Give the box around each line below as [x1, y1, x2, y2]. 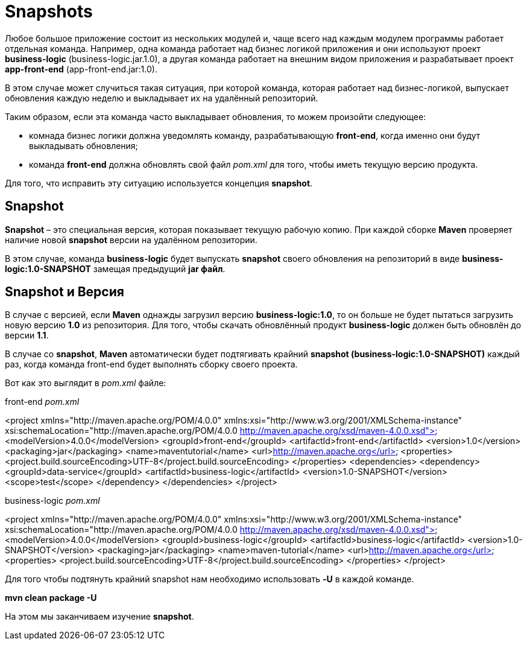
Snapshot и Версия [5, 284, 124, 300]
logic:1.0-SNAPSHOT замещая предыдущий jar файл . [5, 263, 226, 274]
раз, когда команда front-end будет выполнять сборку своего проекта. [5, 359, 298, 370]
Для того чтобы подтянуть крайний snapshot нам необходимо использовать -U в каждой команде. [5, 574, 414, 585]
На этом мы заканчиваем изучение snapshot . [5, 611, 194, 622]
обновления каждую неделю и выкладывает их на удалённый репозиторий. [5, 92, 318, 103]
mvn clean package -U [5, 593, 97, 603]
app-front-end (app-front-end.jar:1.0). [5, 63, 157, 74]
